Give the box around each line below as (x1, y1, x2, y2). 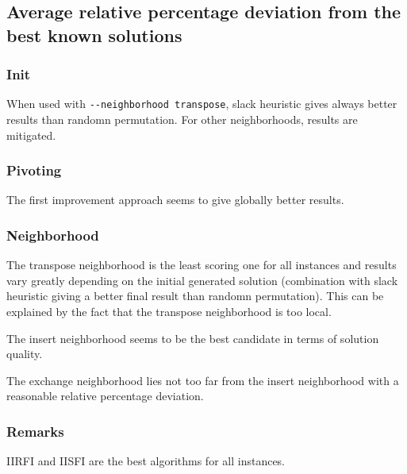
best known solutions (6, 22, 182, 47)
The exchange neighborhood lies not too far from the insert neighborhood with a (6, 372, 399, 388)
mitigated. (6, 126, 56, 143)
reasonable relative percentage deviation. (6, 387, 204, 404)
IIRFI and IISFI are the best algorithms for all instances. (6, 453, 286, 469)
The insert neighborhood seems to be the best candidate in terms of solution (6, 329, 379, 346)
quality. (6, 345, 43, 362)
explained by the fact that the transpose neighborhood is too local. (6, 303, 332, 320)
